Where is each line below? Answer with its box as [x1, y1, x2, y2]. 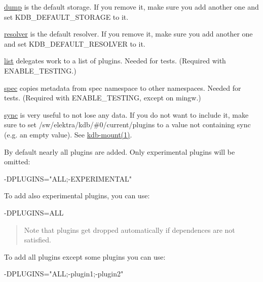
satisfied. [24, 234, 51, 245]
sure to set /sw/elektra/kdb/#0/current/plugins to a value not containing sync [4, 119, 251, 130]
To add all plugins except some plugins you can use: [4, 251, 166, 262]
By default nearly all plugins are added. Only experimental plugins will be [4, 146, 235, 157]
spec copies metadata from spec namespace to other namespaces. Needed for [4, 82, 241, 93]
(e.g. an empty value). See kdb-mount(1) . [4, 129, 132, 139]
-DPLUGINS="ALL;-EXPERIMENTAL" [4, 173, 132, 184]
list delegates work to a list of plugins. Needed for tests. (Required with [4, 55, 226, 66]
